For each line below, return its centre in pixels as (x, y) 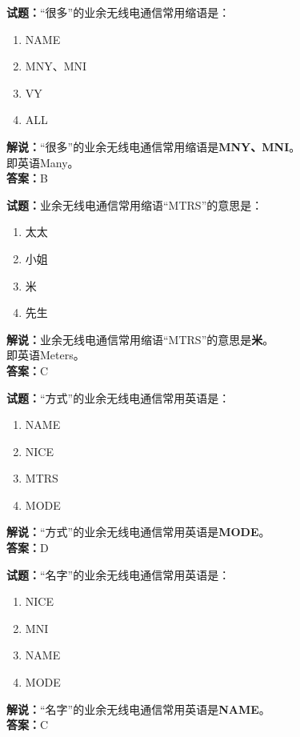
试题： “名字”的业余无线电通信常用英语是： (118, 574)
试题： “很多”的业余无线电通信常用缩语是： (118, 12)
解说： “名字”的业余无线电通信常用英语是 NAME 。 (138, 709)
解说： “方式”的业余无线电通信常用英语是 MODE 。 (138, 532)
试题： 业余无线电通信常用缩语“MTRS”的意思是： (135, 204)
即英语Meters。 (46, 355)
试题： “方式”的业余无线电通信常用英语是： (118, 397)
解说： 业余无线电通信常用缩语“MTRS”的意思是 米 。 (140, 339)
